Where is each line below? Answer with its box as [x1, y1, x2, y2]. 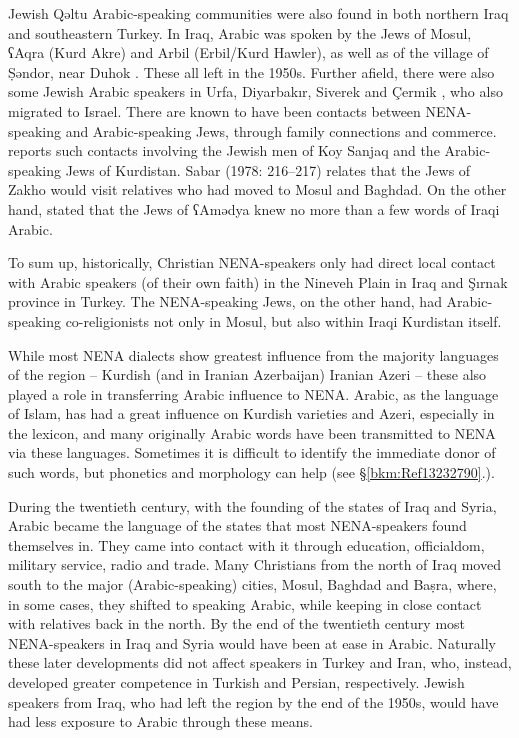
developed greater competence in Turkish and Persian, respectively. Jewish [8, 672, 465, 692]
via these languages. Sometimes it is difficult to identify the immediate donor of [8, 442, 496, 463]
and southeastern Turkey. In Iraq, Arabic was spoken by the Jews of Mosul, [8, 22, 472, 43]
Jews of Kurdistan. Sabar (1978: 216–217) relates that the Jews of [65, 159, 471, 180]
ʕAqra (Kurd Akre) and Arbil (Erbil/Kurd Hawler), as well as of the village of [8, 42, 489, 63]
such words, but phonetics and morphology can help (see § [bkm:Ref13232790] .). [8, 462, 495, 483]
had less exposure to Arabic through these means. [8, 711, 313, 732]
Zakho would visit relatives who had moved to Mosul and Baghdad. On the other [8, 179, 507, 200]
